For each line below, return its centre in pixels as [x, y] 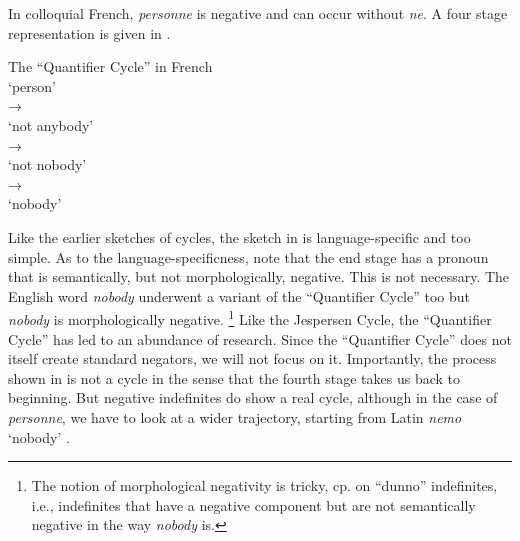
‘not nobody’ [47, 164]
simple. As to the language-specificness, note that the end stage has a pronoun [248, 256]
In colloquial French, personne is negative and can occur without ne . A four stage [258, 13]
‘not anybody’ [51, 124]
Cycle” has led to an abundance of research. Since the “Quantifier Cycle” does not [260, 338]
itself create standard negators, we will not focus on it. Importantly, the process [252, 358]
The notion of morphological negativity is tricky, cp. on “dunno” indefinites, [264, 485]
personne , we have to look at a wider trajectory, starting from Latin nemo [235, 416]
